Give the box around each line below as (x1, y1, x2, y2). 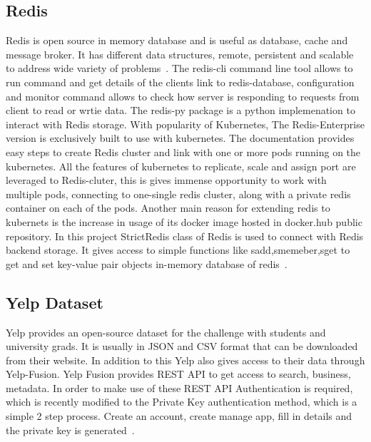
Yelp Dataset (6, 291, 103, 313)
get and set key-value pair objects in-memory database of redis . (6, 256, 288, 271)
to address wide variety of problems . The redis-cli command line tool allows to (6, 61, 353, 76)
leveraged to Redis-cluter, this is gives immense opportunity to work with (6, 173, 327, 187)
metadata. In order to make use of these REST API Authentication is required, (6, 380, 353, 395)
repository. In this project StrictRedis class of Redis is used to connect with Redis (6, 228, 364, 243)
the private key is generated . (6, 422, 135, 437)
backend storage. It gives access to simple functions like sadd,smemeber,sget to (6, 242, 350, 257)
